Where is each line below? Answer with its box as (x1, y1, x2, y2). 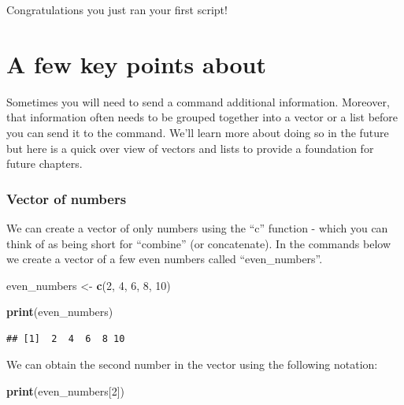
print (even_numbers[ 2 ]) (6, 383, 125, 399)
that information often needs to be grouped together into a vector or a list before (6, 109, 398, 125)
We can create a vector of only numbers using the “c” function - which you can (6, 219, 388, 236)
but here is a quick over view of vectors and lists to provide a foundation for (6, 139, 374, 156)
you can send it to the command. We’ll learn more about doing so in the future (6, 124, 389, 140)
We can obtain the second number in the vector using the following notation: (6, 356, 378, 373)
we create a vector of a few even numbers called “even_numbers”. (6, 251, 323, 267)
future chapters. (6, 155, 83, 172)
